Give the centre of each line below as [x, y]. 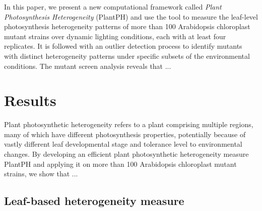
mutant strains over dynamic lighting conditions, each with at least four [115, 36]
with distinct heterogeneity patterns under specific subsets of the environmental [127, 56]
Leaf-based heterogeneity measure [94, 201]
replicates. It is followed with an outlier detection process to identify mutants [123, 46]
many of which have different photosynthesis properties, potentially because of [125, 134]
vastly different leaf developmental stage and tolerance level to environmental [123, 144]
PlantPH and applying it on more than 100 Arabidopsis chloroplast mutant [120, 164]
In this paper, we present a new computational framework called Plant [113, 7]
